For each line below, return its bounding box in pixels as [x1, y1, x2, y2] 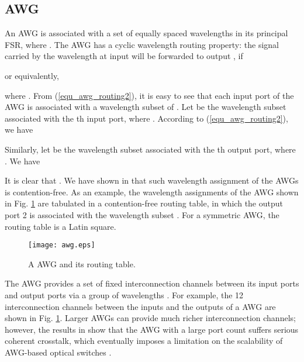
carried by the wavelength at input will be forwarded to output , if [5, 50, 243, 62]
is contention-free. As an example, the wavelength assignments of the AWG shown [5, 185, 299, 198]
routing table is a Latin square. [5, 220, 116, 232]
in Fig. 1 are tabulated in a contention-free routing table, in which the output [5, 197, 283, 209]
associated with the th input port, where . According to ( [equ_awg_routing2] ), [5, 112, 288, 124]
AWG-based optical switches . [5, 346, 112, 358]
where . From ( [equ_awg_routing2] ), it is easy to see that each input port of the [5, 89, 294, 101]
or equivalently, [5, 69, 60, 81]
